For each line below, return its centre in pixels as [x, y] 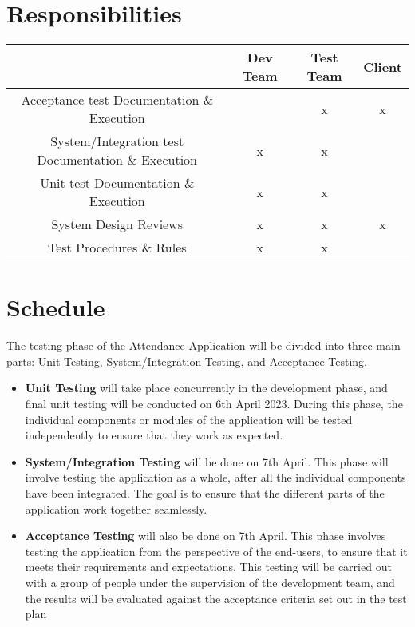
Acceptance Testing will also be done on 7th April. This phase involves [206, 536]
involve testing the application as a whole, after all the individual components [215, 477]
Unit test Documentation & [117, 183]
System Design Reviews [117, 224]
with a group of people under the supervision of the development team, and [210, 582]
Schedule [56, 307]
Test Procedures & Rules [117, 248]
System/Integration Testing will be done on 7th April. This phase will [207, 461]
